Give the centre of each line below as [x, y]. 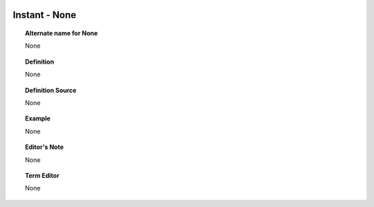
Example [38, 118]
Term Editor [42, 175]
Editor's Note [44, 147]
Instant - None [44, 15]
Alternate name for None [62, 33]
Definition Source [51, 90]
